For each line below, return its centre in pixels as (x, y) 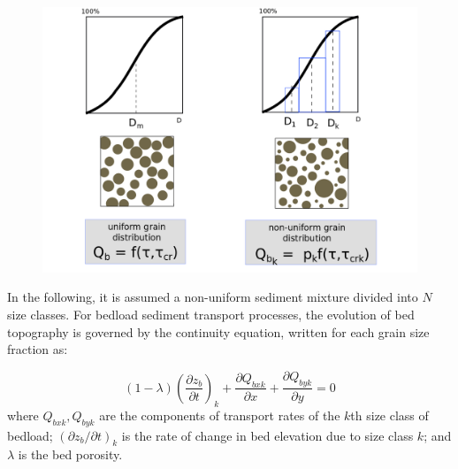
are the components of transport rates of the (220, 415)
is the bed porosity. (70, 454)
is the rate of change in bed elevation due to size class (267, 435)
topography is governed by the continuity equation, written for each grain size (218, 331)
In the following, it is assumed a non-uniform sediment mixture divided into (213, 297)
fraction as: (38, 349)
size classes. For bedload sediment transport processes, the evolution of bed (211, 314)
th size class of (389, 415)
